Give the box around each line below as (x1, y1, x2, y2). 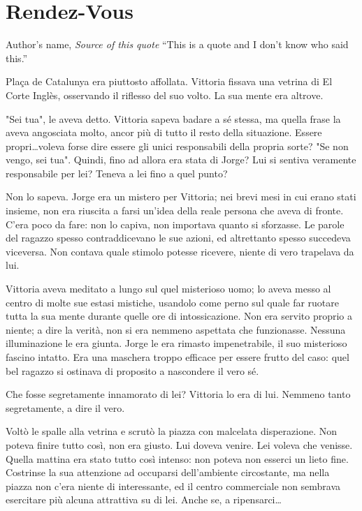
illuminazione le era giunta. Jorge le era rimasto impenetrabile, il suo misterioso (6, 336, 347, 350)
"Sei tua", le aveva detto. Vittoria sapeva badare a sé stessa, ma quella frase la (6, 111, 341, 126)
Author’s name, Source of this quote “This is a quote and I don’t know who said (6, 37, 349, 52)
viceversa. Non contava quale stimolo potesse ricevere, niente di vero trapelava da (6, 244, 354, 258)
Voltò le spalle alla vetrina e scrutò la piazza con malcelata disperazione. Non (6, 424, 337, 438)
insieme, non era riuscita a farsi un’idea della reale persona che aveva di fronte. (6, 203, 344, 218)
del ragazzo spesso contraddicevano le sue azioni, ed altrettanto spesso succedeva (6, 230, 351, 245)
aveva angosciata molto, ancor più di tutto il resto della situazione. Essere (6, 125, 322, 140)
